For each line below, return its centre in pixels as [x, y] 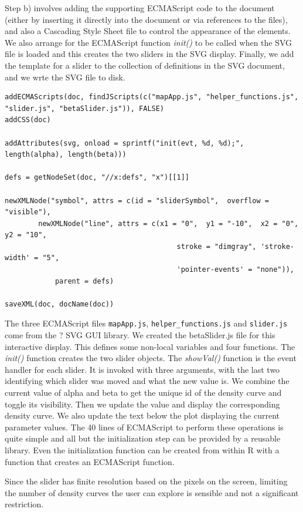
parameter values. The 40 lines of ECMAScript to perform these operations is [144, 427]
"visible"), [28, 212]
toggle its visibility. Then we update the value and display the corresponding [142, 404]
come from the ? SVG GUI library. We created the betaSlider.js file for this [140, 335]
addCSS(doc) [28, 120]
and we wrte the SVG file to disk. [65, 77]
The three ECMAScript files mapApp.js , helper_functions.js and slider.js [146, 323]
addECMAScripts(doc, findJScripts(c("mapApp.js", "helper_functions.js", [152, 97]
